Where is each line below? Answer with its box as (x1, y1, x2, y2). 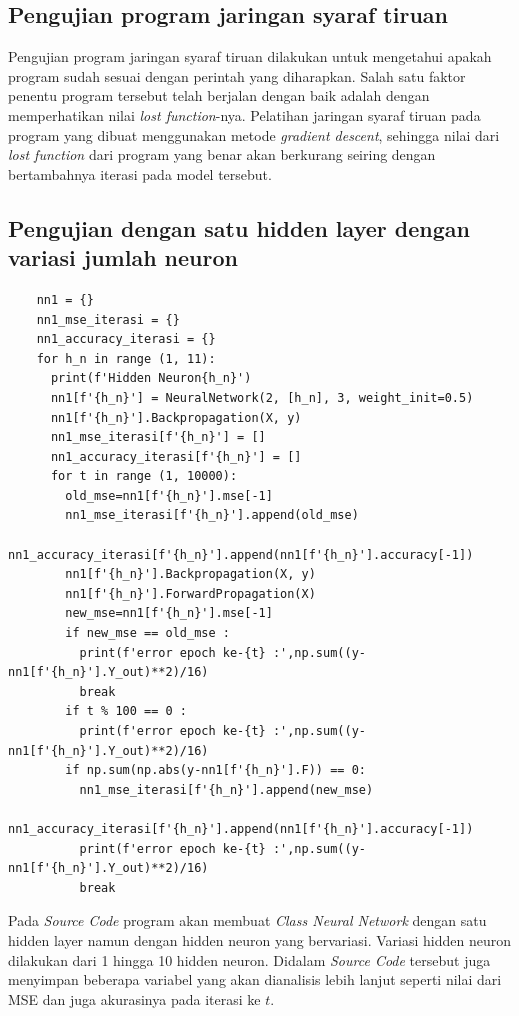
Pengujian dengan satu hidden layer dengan (8, 212, 470, 243)
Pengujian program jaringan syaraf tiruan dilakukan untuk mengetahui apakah (8, 46, 492, 67)
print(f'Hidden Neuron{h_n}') (50, 371, 252, 386)
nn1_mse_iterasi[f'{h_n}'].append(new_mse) (79, 782, 374, 797)
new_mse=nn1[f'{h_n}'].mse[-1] (65, 606, 273, 621)
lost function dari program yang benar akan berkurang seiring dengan (8, 144, 436, 165)
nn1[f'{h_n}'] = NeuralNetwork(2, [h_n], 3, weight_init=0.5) (50, 390, 474, 405)
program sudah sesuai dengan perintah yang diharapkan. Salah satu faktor (8, 65, 466, 86)
